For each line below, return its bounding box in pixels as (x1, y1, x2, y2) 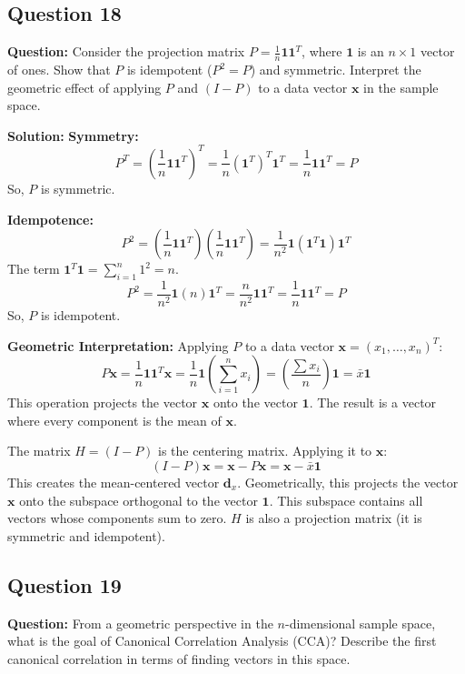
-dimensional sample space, (284, 613, 436, 632)
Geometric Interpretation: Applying (7, 336, 229, 355)
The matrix (7, 441, 71, 460)
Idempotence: (7, 209, 94, 228)
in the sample (363, 77, 439, 96)
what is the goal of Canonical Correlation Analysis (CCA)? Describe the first (7, 631, 437, 650)
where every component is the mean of (7, 410, 222, 429)
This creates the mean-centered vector (7, 472, 220, 491)
